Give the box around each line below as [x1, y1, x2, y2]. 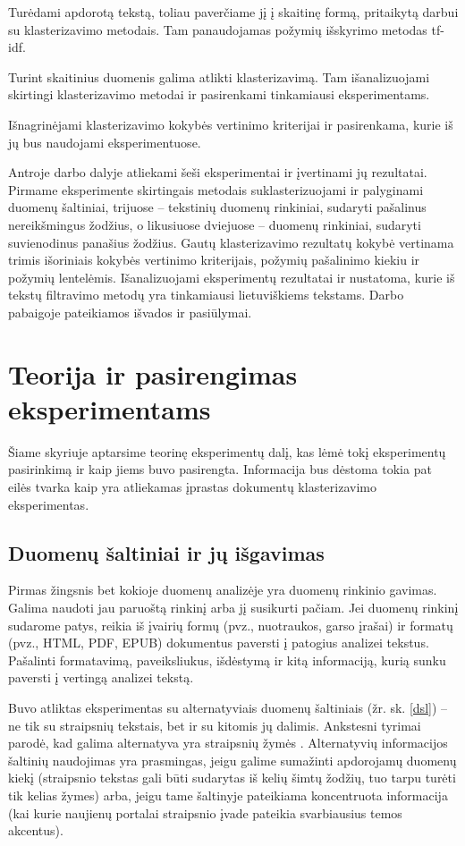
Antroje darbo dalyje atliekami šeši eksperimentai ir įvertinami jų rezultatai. [8, 163, 427, 182]
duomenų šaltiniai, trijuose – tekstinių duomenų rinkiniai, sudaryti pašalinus [8, 198, 427, 216]
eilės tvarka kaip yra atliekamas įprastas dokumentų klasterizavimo [8, 478, 376, 495]
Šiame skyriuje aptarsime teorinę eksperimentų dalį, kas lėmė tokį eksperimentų [8, 442, 446, 461]
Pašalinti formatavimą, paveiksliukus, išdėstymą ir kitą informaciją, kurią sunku [8, 650, 446, 669]
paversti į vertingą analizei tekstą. [8, 668, 194, 687]
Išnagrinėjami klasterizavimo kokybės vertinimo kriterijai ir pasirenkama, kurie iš [8, 114, 453, 133]
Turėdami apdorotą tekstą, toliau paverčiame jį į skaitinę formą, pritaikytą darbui [8, 3, 459, 21]
